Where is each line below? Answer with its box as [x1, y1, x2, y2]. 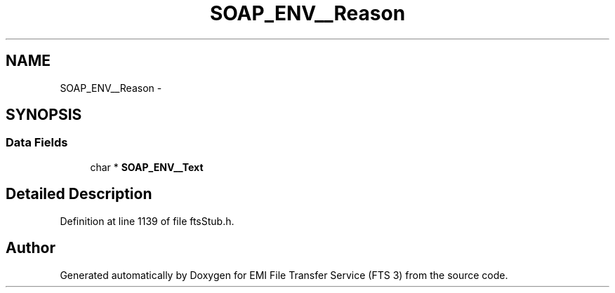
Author [6, 239, 55, 257]
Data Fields [6, 135, 68, 150]
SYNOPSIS [6, 106, 82, 124]
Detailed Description [6, 185, 152, 203]
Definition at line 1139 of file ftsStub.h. [60, 214, 234, 227]
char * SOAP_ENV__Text [90, 161, 204, 173]
